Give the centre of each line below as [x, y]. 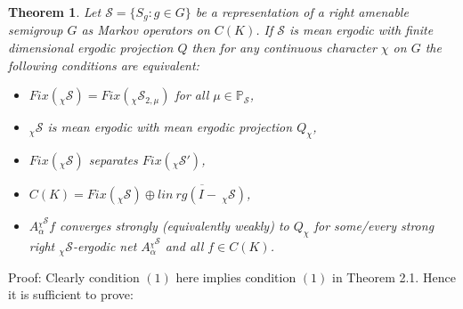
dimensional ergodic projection [91, 48]
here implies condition [236, 276]
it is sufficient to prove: [71, 294]
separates [113, 160]
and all [184, 246]
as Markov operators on [146, 30]
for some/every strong [374, 226]
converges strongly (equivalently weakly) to [175, 226]
